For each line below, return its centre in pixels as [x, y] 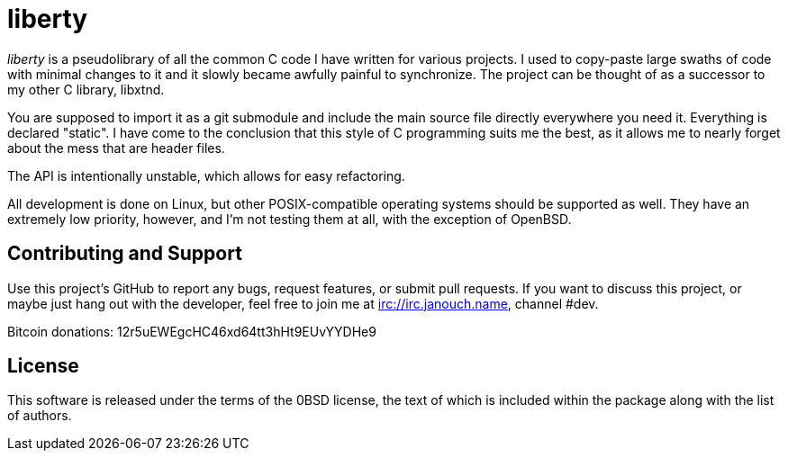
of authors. [40, 416]
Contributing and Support [125, 254]
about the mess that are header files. [116, 148]
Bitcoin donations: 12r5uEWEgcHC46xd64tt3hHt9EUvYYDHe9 [192, 331]
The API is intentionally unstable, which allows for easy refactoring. [206, 175]
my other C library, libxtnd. [86, 89]
